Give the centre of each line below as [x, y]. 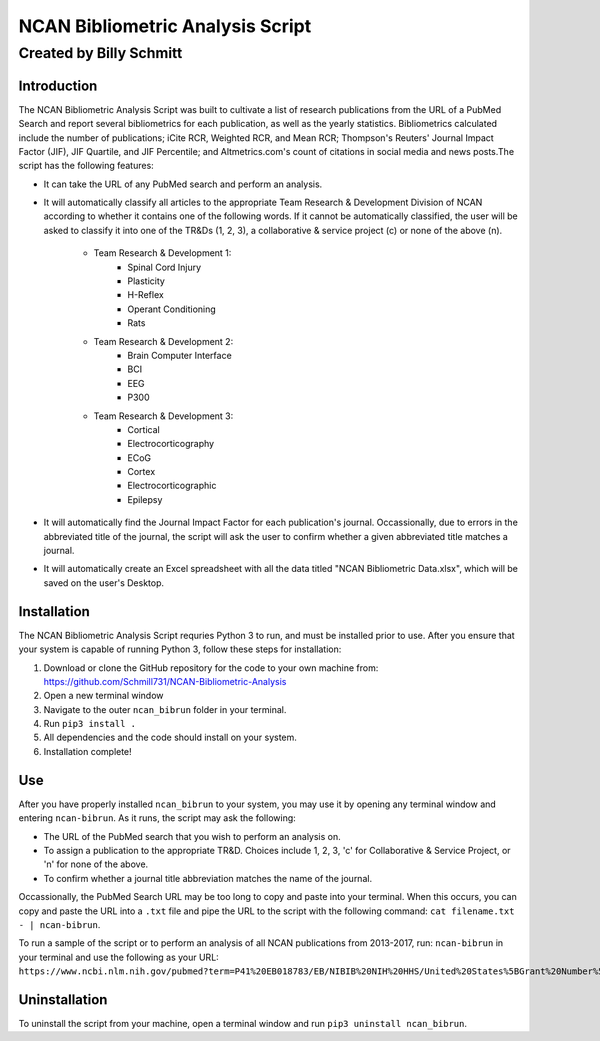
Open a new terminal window [103, 696]
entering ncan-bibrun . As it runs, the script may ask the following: [157, 818]
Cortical [143, 429]
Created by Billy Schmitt [100, 53]
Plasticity [146, 281]
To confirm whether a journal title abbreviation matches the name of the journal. [208, 878]
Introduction [58, 85]
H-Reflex [145, 295]
